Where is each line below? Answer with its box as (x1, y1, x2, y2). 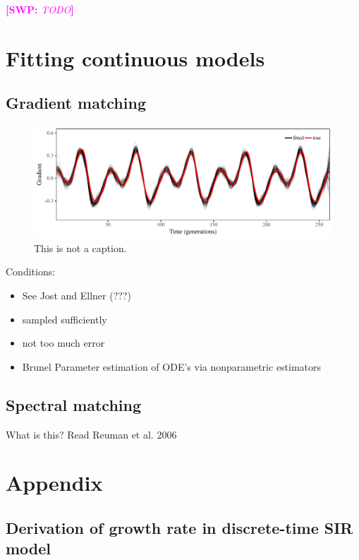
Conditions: (6, 264, 56, 279)
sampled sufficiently (22, 311, 107, 326)
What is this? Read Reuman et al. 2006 (6, 427, 177, 441)
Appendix (6, 468, 103, 497)
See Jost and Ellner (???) (22, 287, 131, 302)
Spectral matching (6, 393, 142, 415)
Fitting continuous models (6, 43, 265, 72)
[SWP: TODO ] (6, 2, 74, 16)
